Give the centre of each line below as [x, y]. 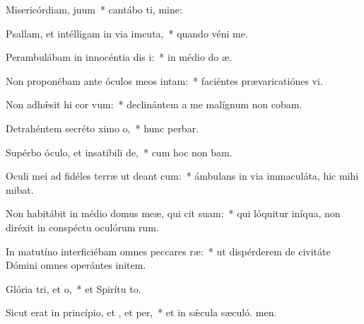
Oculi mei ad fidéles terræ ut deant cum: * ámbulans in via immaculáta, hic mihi [182, 176]
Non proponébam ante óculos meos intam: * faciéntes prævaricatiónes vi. [164, 80]
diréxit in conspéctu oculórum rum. [82, 227]
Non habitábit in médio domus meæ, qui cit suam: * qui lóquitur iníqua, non [173, 213]
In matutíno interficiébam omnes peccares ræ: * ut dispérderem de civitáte [168, 251]
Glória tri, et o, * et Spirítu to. [74, 288]
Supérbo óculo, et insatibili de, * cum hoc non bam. [119, 152]
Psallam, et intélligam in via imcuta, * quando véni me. [127, 33]
